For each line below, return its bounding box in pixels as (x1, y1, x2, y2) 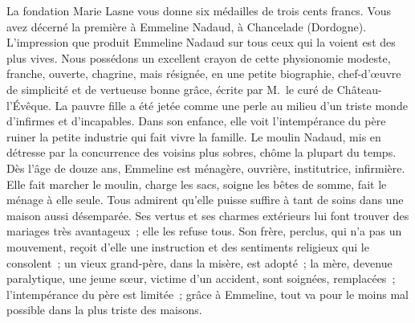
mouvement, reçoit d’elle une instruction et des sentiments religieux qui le (6, 238, 369, 255)
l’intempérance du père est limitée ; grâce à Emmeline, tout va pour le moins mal (6, 285, 409, 302)
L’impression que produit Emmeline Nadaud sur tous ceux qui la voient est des (6, 34, 396, 51)
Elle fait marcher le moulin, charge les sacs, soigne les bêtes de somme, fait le (6, 175, 387, 192)
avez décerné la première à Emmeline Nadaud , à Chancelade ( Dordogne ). (6, 18, 367, 35)
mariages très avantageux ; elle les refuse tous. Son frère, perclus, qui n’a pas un (6, 223, 402, 239)
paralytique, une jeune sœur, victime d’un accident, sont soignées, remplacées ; (6, 270, 396, 287)
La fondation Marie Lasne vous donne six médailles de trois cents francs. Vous (6, 2, 392, 18)
